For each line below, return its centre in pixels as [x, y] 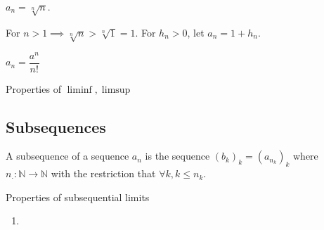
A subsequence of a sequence [67, 156]
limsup [116, 90]
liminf [79, 90]
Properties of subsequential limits [78, 197]
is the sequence [177, 156]
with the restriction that [103, 173]
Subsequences [56, 126]
